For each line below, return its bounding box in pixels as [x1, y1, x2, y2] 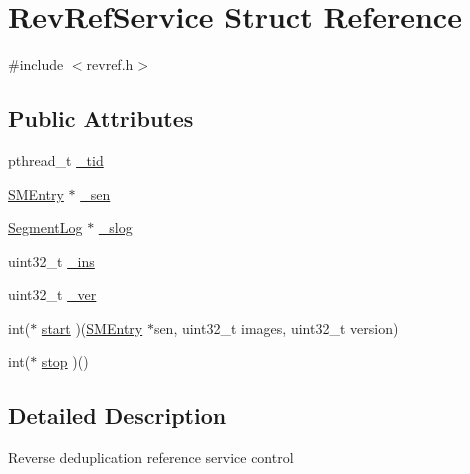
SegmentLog [8, 217, 83, 238]
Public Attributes [8, 103, 194, 134]
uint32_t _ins [8, 250, 95, 271]
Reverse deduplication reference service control [8, 447, 294, 468]
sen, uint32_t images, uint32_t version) [153, 317, 399, 338]
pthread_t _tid [8, 149, 104, 170]
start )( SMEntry [41, 317, 143, 338]
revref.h [86, 54, 134, 75]
